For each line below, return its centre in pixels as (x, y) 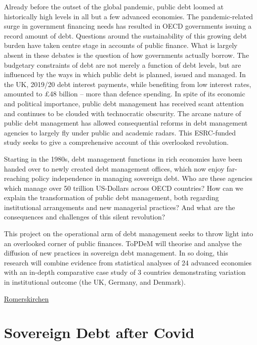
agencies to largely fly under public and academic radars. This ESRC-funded (120, 132)
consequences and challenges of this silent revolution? (85, 217)
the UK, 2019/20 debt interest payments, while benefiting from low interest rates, (128, 84)
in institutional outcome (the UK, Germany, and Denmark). (95, 282)
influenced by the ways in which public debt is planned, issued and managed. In (125, 74)
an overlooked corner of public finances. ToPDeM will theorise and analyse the (123, 243)
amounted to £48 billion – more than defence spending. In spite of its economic (125, 94)
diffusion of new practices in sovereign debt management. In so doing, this (116, 253)
